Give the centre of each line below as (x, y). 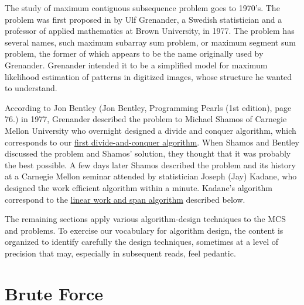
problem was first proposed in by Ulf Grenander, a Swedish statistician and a (144, 19)
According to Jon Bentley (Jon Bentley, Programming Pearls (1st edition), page (148, 107)
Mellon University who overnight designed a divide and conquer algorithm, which (151, 130)
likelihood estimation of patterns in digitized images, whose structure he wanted (148, 76)
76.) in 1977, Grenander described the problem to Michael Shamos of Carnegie (146, 119)
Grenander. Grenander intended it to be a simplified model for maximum (136, 65)
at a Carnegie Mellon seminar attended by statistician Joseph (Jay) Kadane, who (151, 176)
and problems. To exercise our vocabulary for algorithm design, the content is (144, 230)
